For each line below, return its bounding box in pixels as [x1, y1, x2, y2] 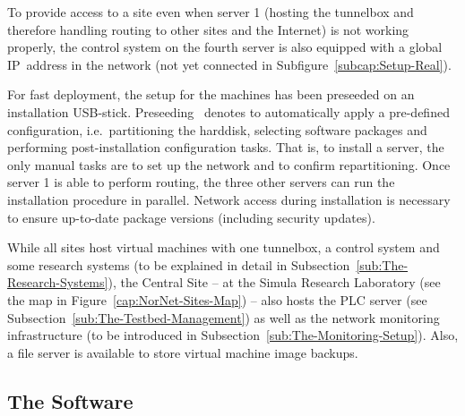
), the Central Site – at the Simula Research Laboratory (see [108, 273, 441, 292]
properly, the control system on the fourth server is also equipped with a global [7, 38, 443, 56]
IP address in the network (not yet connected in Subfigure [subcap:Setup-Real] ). [7, 55, 452, 73]
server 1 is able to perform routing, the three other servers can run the [7, 173, 395, 191]
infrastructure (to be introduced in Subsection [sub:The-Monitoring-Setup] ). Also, [7, 326, 459, 344]
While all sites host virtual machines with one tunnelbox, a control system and [7, 238, 440, 257]
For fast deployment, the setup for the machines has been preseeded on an [7, 85, 415, 104]
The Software [7, 386, 133, 414]
